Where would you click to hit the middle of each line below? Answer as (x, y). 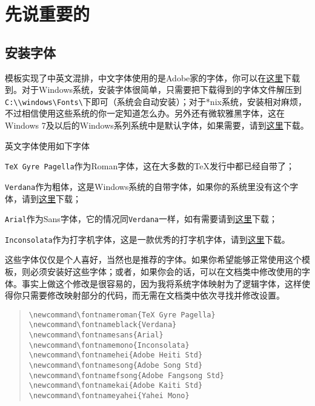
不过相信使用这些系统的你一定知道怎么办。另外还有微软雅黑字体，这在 (145, 113)
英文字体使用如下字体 (47, 145)
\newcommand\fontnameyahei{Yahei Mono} (109, 396)
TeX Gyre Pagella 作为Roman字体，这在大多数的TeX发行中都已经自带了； (150, 166)
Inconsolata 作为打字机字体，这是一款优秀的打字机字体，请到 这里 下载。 (148, 239)
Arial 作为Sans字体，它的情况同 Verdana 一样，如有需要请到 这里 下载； (141, 219)
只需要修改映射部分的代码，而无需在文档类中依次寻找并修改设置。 (153, 295)
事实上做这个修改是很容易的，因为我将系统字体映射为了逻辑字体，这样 (161, 283)
